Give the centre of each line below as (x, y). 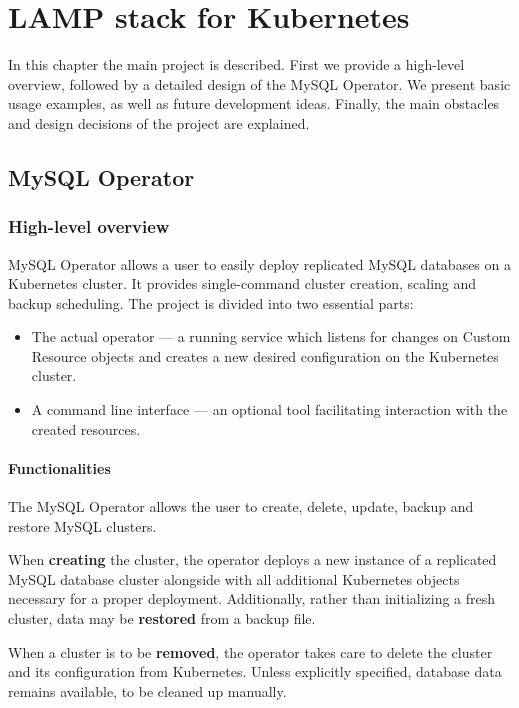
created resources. (86, 428)
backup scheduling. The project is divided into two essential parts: (211, 302)
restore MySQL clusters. (82, 525)
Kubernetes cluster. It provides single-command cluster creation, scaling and (242, 283)
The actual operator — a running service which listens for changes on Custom (271, 336)
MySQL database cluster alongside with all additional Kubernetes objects (234, 578)
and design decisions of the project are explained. (159, 122)
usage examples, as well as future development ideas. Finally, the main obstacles (254, 103)
